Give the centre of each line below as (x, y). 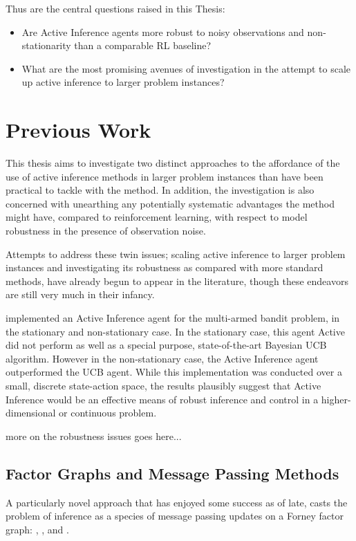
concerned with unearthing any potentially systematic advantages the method (170, 203)
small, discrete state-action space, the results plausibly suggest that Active (163, 385)
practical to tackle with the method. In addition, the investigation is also (160, 190)
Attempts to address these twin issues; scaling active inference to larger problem (176, 254)
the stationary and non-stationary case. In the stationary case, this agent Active (175, 331)
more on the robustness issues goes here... (94, 435)
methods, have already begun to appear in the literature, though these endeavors (177, 281)
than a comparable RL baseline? (143, 45)
